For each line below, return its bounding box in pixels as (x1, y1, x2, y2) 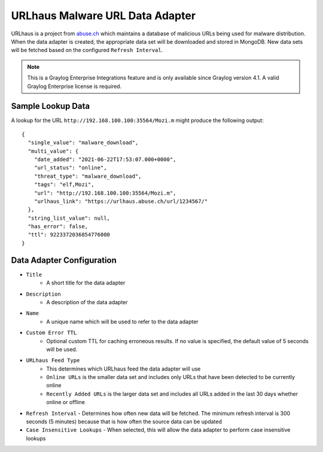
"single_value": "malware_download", (28, 139, 139, 146)
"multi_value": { (28, 147, 79, 154)
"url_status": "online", (33, 165, 107, 171)
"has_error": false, (28, 223, 89, 230)
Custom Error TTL (26, 329, 77, 336)
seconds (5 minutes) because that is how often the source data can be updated (26, 418, 223, 425)
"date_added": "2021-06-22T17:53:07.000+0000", (33, 156, 176, 163)
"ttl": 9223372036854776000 (28, 231, 111, 238)
